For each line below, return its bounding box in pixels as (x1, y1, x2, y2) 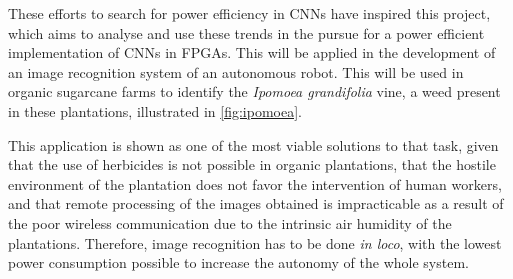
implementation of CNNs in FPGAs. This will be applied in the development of (8, 42, 496, 63)
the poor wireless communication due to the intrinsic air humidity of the (8, 212, 452, 233)
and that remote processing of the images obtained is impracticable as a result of (8, 193, 504, 214)
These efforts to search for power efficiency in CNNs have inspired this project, (8, 3, 491, 23)
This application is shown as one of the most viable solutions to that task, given (8, 134, 499, 155)
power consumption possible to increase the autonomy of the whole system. (8, 252, 469, 273)
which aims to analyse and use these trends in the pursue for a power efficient (8, 22, 485, 43)
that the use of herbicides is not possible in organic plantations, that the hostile (8, 154, 496, 175)
